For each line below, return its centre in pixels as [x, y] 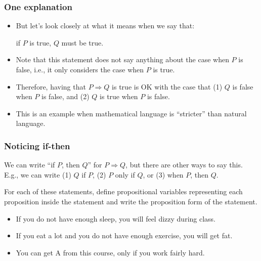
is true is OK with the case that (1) [167, 86]
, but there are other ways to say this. [184, 165]
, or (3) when [163, 174]
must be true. [82, 42]
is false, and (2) [66, 96]
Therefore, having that [51, 86]
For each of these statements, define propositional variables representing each [123, 191]
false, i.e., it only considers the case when [80, 69]
